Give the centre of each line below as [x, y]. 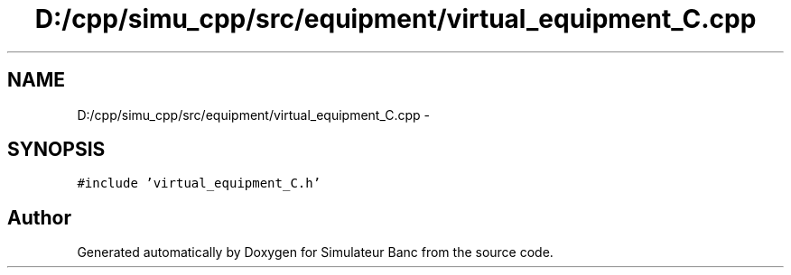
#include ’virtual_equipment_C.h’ [199, 183]
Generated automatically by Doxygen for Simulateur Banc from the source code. [315, 252]
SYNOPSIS [56, 150]
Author [39, 217]
